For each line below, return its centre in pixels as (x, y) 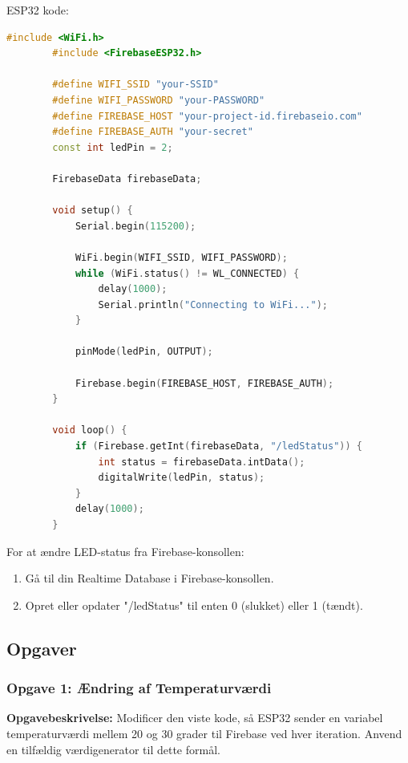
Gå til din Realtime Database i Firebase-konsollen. (149, 578)
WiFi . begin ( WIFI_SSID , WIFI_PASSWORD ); (181, 257)
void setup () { (93, 211)
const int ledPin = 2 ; (113, 147)
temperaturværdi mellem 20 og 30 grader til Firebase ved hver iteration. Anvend (204, 733)
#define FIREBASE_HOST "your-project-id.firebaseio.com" (207, 116)
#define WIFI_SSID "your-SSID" (135, 85)
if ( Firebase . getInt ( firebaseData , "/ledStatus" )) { (218, 446)
